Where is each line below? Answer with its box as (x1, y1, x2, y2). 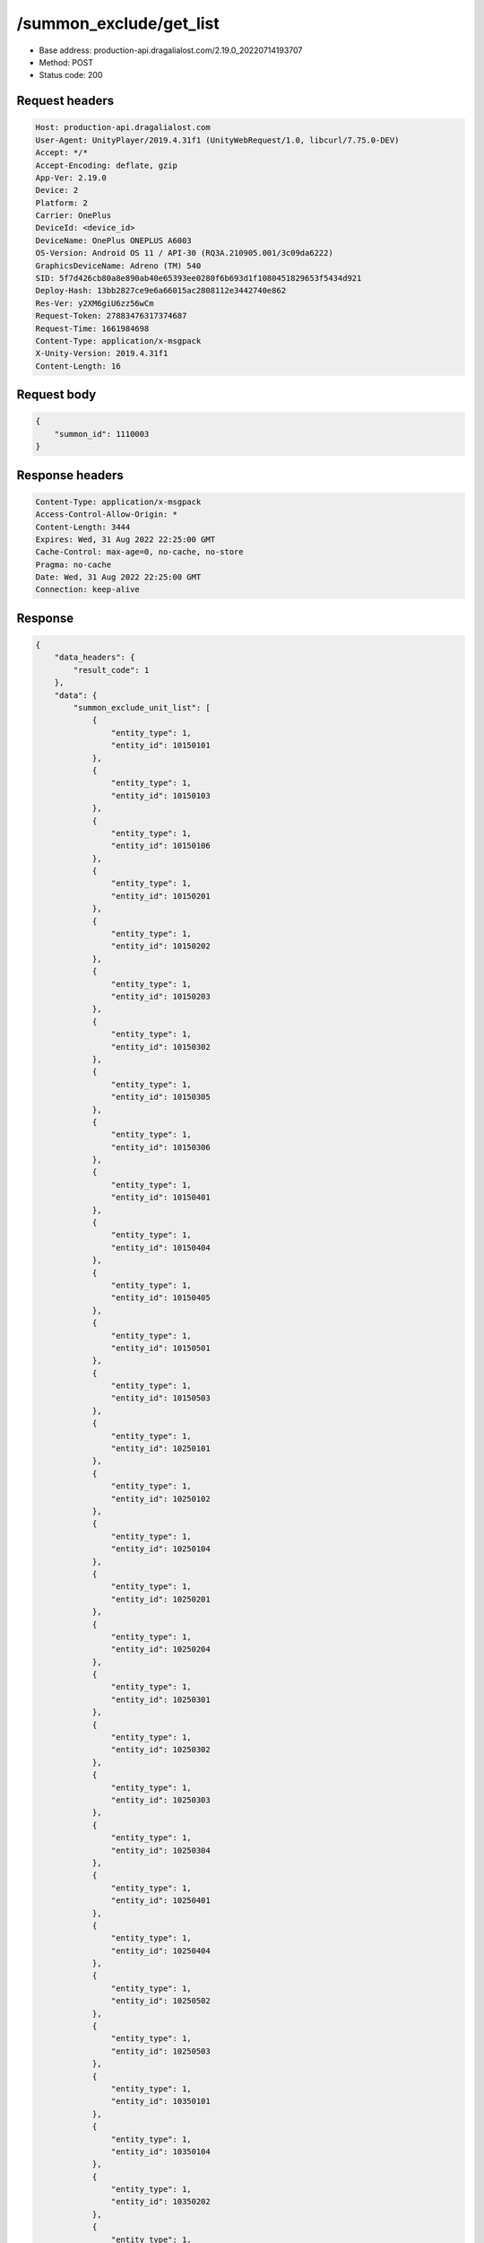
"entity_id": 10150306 (110, 1142, 211, 1152)
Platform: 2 (35, 197, 89, 208)
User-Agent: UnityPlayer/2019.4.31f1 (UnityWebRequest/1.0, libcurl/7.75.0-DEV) (35, 135, 400, 145)
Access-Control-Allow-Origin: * (35, 510, 178, 519)
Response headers (16, 467, 125, 483)
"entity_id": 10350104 (110, 2146, 211, 2157)
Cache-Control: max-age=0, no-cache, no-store (35, 547, 244, 557)
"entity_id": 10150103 (110, 790, 211, 800)
